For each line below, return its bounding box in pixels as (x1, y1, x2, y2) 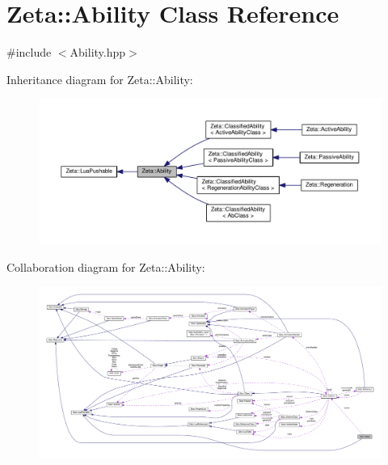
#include (6, 44, 52, 61)
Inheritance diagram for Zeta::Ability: (6, 70, 193, 87)
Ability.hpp (70, 44, 126, 61)
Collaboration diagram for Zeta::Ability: (6, 258, 205, 275)
